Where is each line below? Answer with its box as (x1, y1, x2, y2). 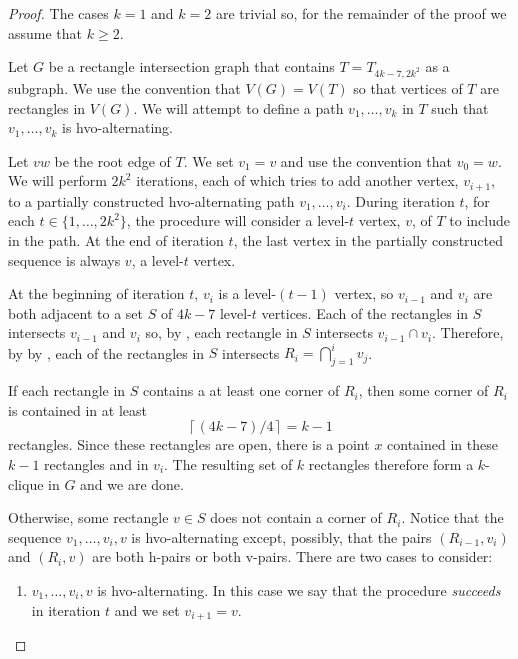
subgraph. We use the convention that (8, 77, 241, 98)
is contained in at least (8, 399, 147, 420)
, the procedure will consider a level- (126, 210, 350, 231)
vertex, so (334, 283, 394, 304)
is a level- (218, 283, 277, 304)
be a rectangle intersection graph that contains (48, 56, 335, 77)
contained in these (387, 434, 498, 455)
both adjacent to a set (8, 302, 144, 323)
